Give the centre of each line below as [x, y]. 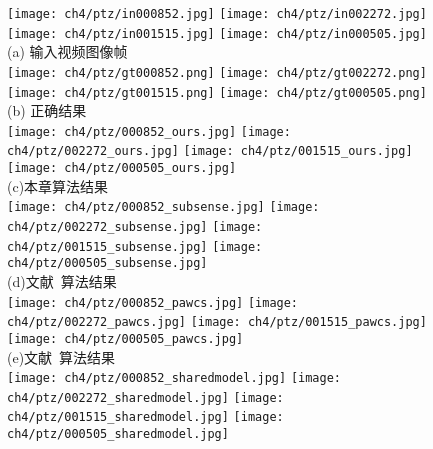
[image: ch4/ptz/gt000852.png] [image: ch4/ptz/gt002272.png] [217, 72]
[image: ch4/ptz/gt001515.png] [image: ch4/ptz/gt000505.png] [217, 92]
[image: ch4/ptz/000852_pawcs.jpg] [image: [153, 302]
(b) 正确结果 [47, 110]
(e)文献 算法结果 [61, 356]
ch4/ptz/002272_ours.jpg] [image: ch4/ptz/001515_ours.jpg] [210, 151]
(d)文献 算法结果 [62, 281]
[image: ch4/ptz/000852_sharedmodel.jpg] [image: [174, 378]
